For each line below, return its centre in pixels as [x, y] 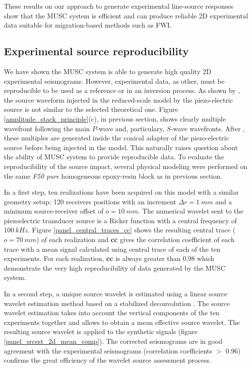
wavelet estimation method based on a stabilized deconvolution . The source [117, 303]
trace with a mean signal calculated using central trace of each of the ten [112, 249]
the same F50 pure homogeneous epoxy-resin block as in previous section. [113, 176]
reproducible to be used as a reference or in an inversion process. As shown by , [122, 90]
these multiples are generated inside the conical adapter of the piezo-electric [117, 138]
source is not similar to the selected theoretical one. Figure [91, 109]
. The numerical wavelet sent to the [191, 211]
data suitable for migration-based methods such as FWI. [88, 25]
